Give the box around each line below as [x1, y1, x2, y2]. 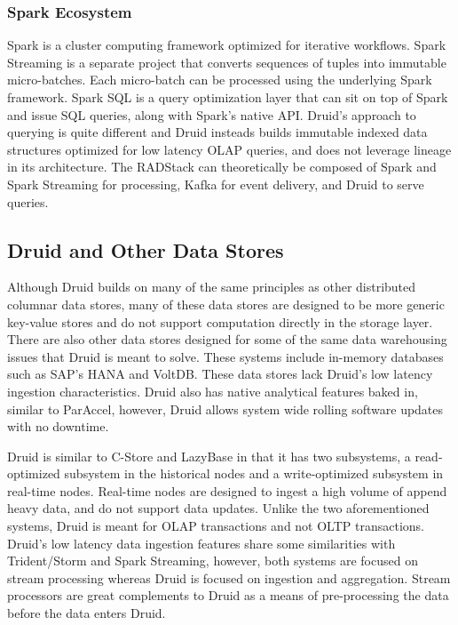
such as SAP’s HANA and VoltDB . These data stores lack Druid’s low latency [7, 365, 433, 383]
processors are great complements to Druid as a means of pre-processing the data [7, 586, 449, 605]
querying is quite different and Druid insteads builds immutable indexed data [7, 123, 428, 141]
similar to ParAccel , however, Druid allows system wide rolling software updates [7, 399, 444, 418]
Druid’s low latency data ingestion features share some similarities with [7, 533, 396, 552]
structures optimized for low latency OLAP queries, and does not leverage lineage [7, 140, 452, 158]
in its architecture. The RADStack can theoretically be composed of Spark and [7, 157, 437, 176]
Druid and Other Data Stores [7, 236, 284, 263]
